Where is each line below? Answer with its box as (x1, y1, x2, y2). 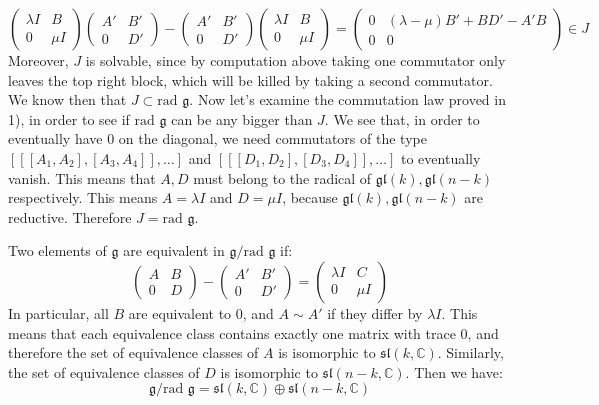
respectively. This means (8, 187, 158, 208)
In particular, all (8, 302, 109, 323)
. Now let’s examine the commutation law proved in (189, 89, 506, 110)
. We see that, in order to (324, 108, 480, 129)
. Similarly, (437, 342, 504, 363)
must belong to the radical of (193, 167, 372, 188)
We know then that (8, 89, 127, 110)
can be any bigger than (171, 108, 313, 129)
